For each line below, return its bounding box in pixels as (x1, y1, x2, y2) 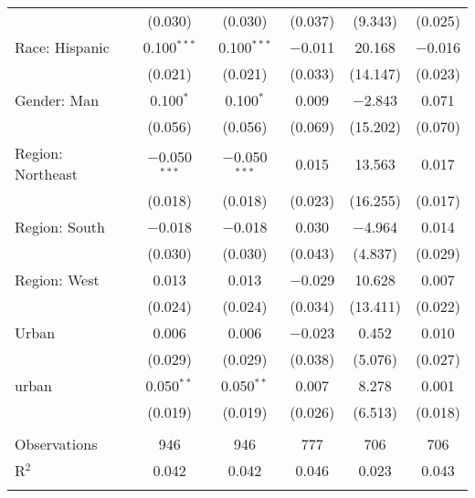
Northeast (15, 163, 79, 184)
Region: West (15, 269, 100, 290)
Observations (15, 433, 98, 454)
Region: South (15, 216, 105, 237)
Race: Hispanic (15, 36, 110, 57)
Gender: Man (15, 89, 100, 110)
